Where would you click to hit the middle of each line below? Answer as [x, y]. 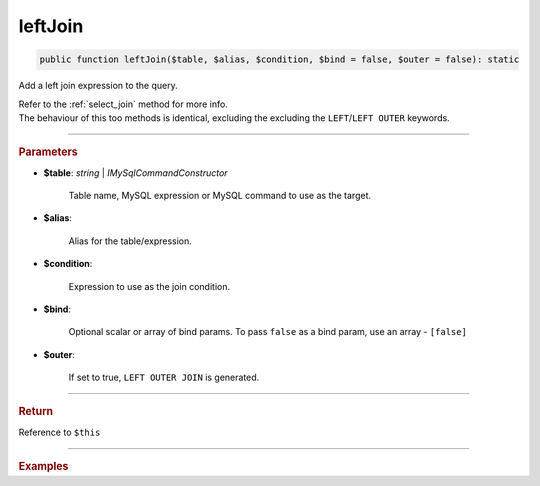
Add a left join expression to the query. [98, 86]
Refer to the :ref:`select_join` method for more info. [123, 104]
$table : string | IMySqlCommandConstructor [136, 172]
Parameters [48, 152]
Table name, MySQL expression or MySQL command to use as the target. [220, 195]
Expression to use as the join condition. [149, 286]
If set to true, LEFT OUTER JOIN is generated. [164, 377]
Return [36, 412]
